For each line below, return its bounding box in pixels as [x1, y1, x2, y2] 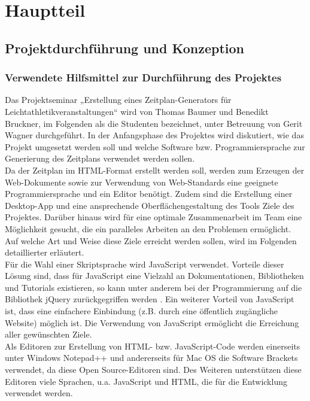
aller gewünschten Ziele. [5, 328, 92, 341]
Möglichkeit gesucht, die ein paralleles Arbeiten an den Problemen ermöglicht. [5, 222, 291, 235]
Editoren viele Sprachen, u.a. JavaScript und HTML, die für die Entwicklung [5, 375, 287, 387]
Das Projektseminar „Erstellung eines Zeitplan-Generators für [5, 93, 232, 106]
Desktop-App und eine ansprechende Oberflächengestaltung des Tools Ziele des [5, 199, 294, 211]
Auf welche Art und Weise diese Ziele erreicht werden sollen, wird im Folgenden [5, 234, 297, 247]
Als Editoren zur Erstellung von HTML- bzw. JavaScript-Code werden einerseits [5, 339, 300, 352]
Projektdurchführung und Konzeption [5, 38, 245, 57]
